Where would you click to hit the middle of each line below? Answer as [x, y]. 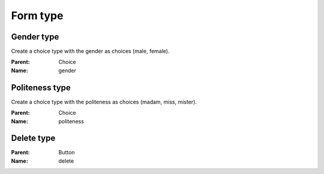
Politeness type [41, 88]
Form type [37, 16]
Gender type [35, 37]
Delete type [33, 138]
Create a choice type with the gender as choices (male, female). [90, 51]
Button [67, 152]
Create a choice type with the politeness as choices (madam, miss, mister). [104, 102]
